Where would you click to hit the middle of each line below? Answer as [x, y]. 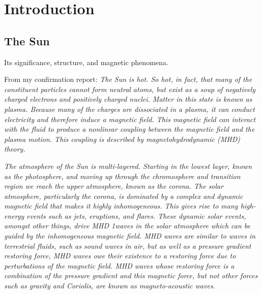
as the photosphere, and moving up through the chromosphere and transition [122, 176]
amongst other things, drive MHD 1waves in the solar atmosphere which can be [127, 226]
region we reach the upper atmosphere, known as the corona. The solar [114, 186]
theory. [15, 149]
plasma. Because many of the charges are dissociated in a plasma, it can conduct [129, 109]
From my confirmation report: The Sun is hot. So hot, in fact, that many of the [128, 79]
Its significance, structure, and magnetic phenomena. [86, 62]
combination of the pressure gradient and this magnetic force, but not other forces [131, 275]
